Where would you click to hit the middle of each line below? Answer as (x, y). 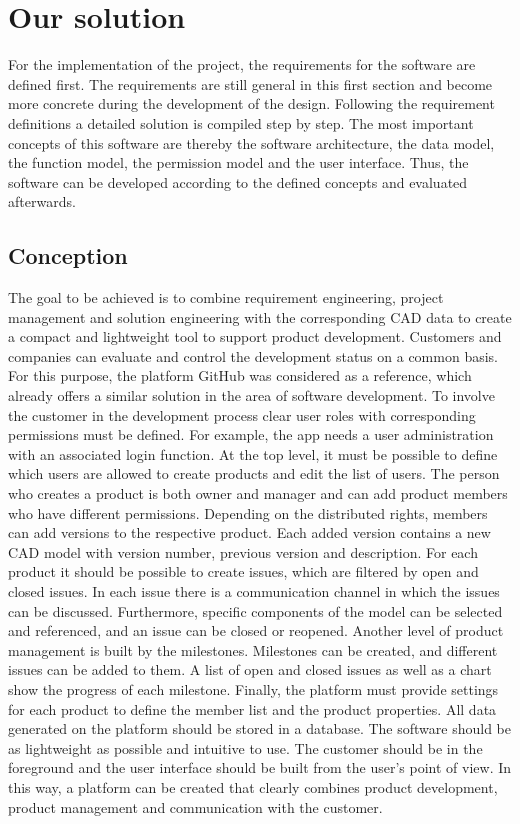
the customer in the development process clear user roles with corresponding (242, 414)
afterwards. (42, 201)
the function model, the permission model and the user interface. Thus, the (238, 162)
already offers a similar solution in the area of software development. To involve (251, 395)
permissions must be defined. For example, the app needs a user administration (251, 434)
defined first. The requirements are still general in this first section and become (250, 83)
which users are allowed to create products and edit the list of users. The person (254, 473)
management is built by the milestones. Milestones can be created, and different (253, 649)
